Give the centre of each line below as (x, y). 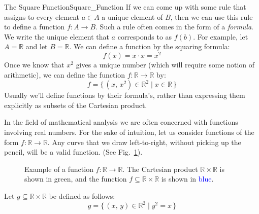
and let (37, 46)
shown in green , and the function (76, 179)
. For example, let (221, 36)
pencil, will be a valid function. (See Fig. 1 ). (73, 152)
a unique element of (132, 16)
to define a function (35, 27)
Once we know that (34, 65)
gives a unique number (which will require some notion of (165, 65)
